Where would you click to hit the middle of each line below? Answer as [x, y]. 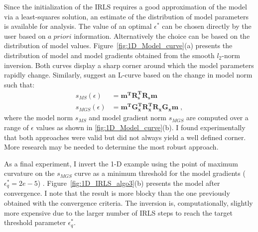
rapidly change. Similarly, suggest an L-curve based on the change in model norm [128, 75]
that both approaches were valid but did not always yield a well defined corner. [125, 137]
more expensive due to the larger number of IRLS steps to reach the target [118, 212]
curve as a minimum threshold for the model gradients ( [160, 173]
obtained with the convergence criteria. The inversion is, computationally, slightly [129, 203]
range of [16, 127]
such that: [19, 84]
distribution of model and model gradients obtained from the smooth [109, 55]
